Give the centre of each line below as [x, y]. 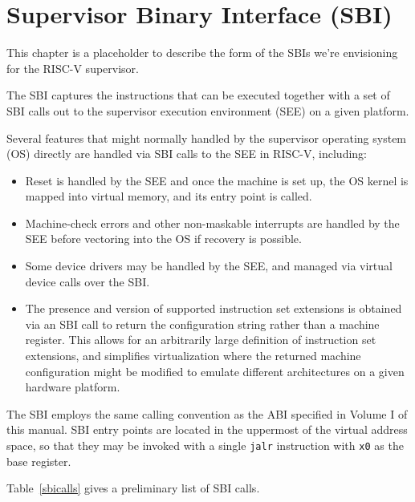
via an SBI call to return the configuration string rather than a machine [202, 324]
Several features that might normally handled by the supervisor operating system [207, 138]
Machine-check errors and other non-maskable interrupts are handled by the [212, 223]
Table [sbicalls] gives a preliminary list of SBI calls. [133, 488]
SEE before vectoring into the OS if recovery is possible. [163, 239]
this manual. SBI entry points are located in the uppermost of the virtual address [207, 429]
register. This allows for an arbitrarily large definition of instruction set [201, 340]
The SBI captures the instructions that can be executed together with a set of [198, 95]
